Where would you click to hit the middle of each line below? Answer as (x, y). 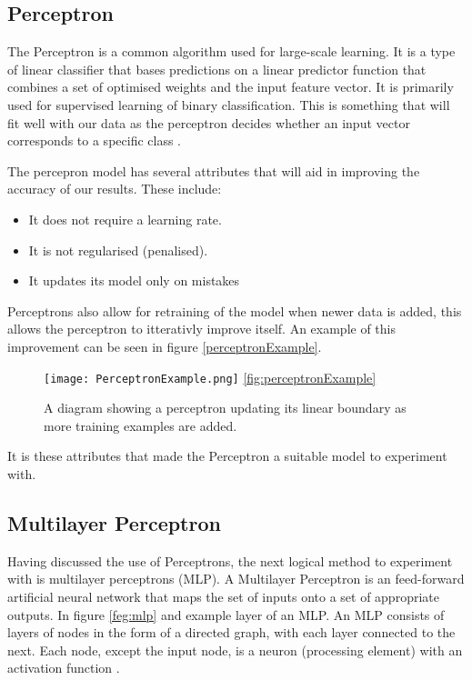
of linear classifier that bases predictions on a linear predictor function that (217, 69)
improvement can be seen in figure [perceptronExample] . (165, 346)
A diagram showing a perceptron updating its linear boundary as (225, 408)
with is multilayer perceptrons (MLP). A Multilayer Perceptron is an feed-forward (236, 579)
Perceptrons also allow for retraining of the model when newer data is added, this (235, 310)
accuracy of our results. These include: (115, 189)
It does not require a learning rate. (125, 219)
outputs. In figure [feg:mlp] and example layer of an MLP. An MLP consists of (226, 614)
